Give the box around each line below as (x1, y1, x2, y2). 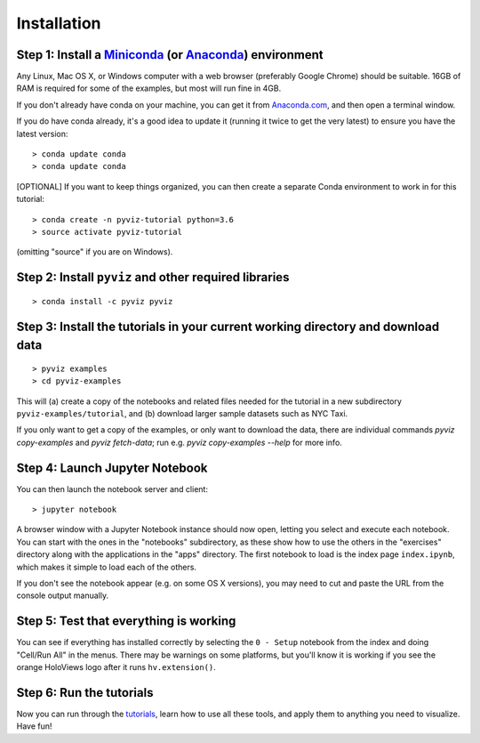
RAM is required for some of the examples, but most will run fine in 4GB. (16, 83, 282, 93)
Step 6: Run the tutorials (16, 685, 154, 700)
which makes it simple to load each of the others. (16, 561, 197, 572)
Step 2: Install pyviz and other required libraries (16, 270, 290, 285)
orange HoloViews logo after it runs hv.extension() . (16, 662, 217, 673)
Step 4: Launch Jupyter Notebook (16, 460, 208, 475)
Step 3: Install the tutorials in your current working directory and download (16, 319, 440, 334)
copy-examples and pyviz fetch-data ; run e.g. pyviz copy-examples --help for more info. (16, 437, 342, 448)
